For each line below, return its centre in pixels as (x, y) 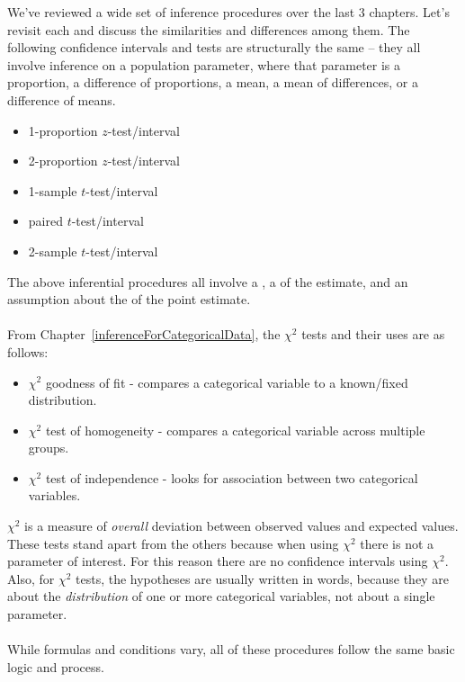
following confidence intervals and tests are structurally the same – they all (214, 47)
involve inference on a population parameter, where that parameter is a (204, 64)
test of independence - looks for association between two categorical (232, 477)
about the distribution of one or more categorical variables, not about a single (221, 596)
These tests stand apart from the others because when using (173, 543)
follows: (28, 351)
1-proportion (63, 130)
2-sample (53, 251)
